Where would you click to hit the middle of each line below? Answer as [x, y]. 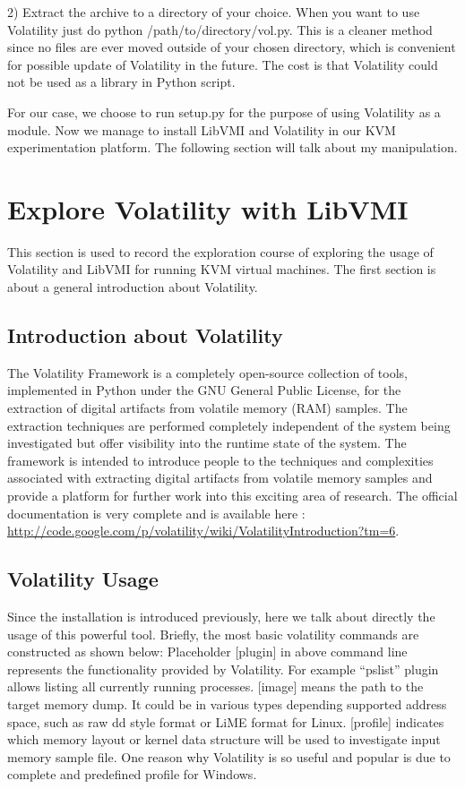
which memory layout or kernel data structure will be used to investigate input [224, 739]
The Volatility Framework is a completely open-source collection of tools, [207, 372]
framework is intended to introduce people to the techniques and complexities [220, 460]
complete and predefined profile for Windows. [132, 774]
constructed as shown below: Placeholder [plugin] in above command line [207, 652]
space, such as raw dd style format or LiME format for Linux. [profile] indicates [226, 721]
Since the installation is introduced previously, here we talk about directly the [221, 616]
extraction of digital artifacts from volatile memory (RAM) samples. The [207, 408]
